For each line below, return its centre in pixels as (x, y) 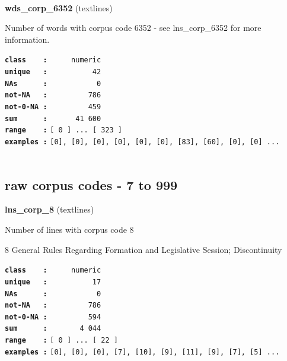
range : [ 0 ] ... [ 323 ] (64, 130)
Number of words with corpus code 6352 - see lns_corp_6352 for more (133, 28)
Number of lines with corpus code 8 (69, 229)
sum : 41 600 (53, 118)
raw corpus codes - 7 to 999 (91, 184)
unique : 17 (53, 282)
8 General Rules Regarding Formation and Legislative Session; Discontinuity (143, 249)
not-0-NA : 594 (53, 317)
